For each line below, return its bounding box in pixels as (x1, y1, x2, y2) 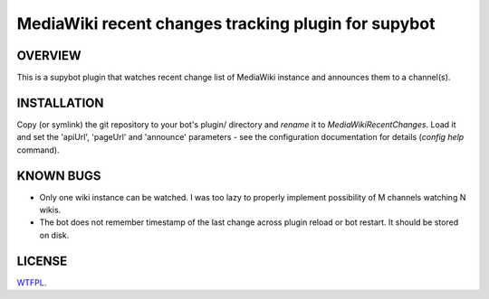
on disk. (39, 229, 70, 240)
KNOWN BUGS (16, 168, 101, 183)
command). (16, 145, 60, 155)
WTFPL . (16, 276, 47, 288)
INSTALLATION (16, 95, 104, 110)
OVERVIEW (16, 48, 81, 63)
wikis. (39, 204, 62, 216)
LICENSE (16, 253, 68, 268)
